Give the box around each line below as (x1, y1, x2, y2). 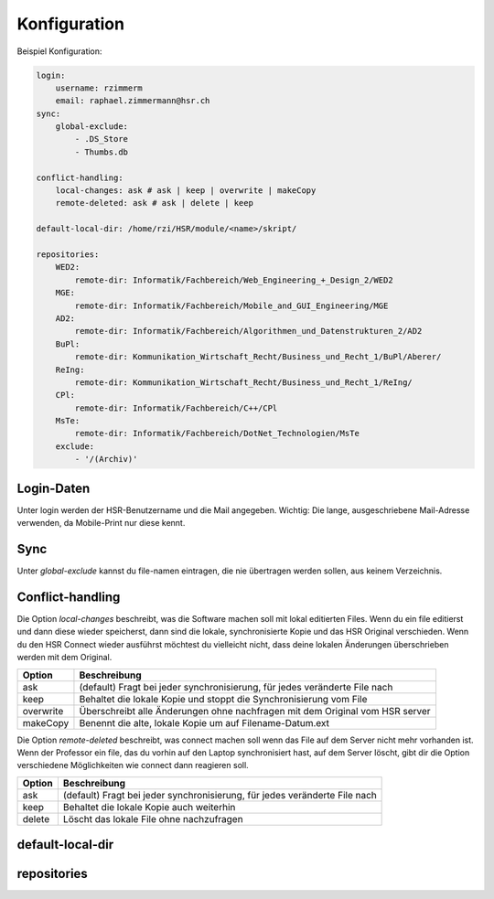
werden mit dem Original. (16, 652, 113, 663)
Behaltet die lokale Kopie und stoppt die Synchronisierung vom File (79, 692, 368, 705)
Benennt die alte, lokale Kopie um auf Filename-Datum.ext (79, 716, 329, 729)
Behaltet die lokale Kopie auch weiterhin (62, 800, 236, 813)
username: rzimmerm (55, 82, 144, 93)
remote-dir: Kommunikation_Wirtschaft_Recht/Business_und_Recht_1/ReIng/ (74, 377, 413, 388)
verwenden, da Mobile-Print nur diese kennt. (16, 518, 186, 529)
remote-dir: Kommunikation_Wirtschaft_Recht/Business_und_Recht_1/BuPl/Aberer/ (74, 352, 442, 362)
